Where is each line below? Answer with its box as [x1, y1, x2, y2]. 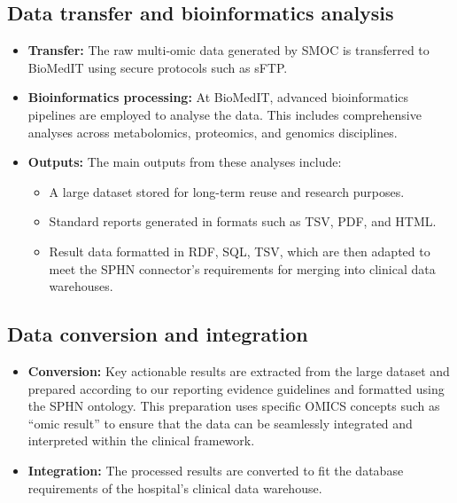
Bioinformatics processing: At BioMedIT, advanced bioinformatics [27, 88, 409, 106]
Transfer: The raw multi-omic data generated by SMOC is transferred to [27, 41, 430, 59]
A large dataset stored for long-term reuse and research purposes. [49, 182, 405, 200]
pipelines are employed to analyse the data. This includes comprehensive [27, 105, 422, 123]
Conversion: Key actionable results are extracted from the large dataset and [27, 361, 450, 380]
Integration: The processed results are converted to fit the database [27, 460, 404, 479]
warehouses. [49, 277, 113, 295]
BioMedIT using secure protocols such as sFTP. [27, 58, 288, 76]
